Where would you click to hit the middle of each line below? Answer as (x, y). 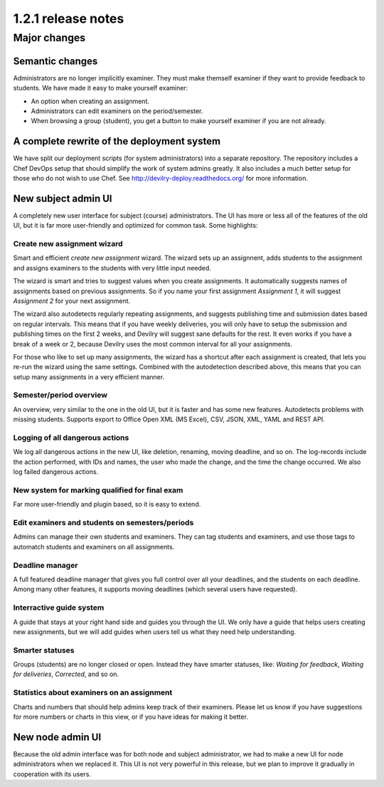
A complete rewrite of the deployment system (117, 141)
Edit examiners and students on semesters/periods (103, 523)
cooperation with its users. (52, 774)
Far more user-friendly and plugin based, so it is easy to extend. (107, 505)
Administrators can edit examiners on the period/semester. (117, 111)
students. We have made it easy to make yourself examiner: (101, 88)
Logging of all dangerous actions (71, 438)
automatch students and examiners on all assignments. (94, 546)
